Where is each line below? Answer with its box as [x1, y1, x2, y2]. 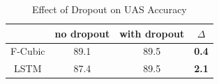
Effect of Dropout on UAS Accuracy [32, 2, 187, 16]
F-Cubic [10, 44, 45, 58]
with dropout [119, 26, 185, 40]
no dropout [54, 26, 110, 40]
